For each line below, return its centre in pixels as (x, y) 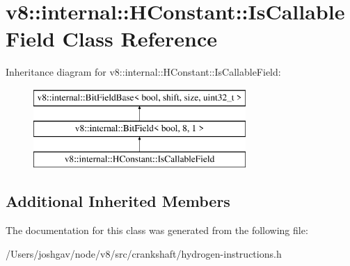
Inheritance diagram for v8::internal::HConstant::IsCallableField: (143, 72)
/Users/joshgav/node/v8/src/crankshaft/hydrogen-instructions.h (144, 253)
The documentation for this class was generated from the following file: (157, 230)
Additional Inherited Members (118, 201)
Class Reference (140, 39)
